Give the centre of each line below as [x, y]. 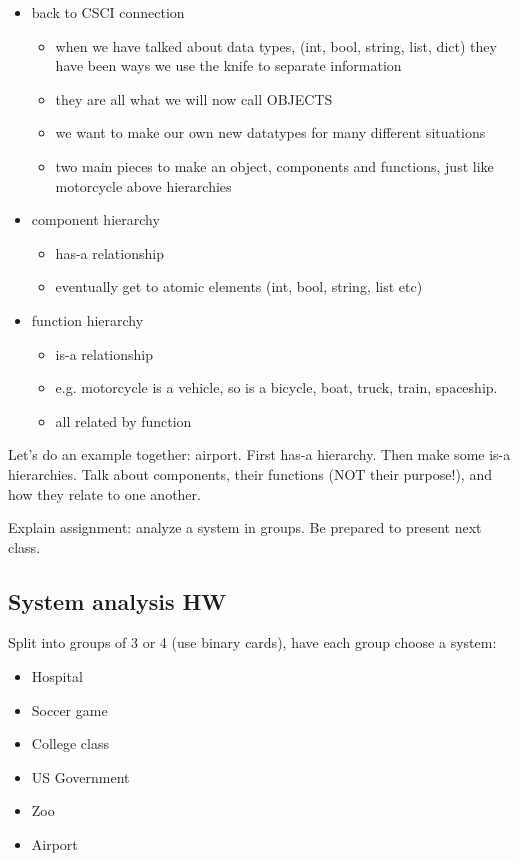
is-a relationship [104, 353]
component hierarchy [95, 219]
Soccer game [69, 709]
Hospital [57, 676]
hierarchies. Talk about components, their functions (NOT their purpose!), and [250, 473]
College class [70, 743]
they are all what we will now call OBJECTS [194, 98]
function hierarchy [87, 319]
